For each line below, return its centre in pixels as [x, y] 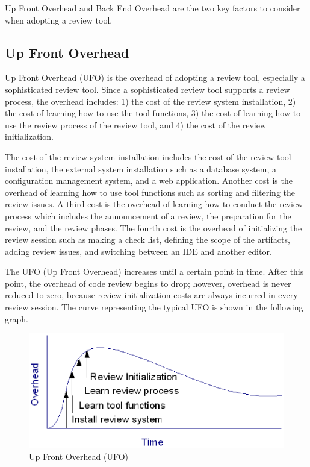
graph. [17, 318]
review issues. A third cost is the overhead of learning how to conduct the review [154, 204]
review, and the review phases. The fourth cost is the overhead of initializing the [153, 227]
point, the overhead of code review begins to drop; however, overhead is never [148, 283]
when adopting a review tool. [59, 20]
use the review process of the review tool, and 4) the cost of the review [136, 124]
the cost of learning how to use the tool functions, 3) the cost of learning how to [153, 113]
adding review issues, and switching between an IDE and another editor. [138, 251]
